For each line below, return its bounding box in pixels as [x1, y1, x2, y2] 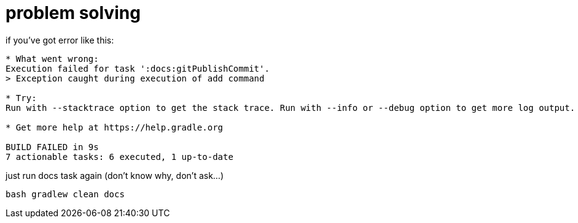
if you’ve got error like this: [6, 34, 114, 45]
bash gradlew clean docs [6, 189, 125, 199]
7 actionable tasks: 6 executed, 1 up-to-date [6, 151, 233, 162]
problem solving [6, 2, 141, 23]
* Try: [6, 93, 37, 103]
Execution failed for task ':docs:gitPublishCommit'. [6, 63, 270, 74]
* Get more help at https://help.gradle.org [6, 122, 224, 132]
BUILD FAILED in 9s [6, 142, 99, 152]
